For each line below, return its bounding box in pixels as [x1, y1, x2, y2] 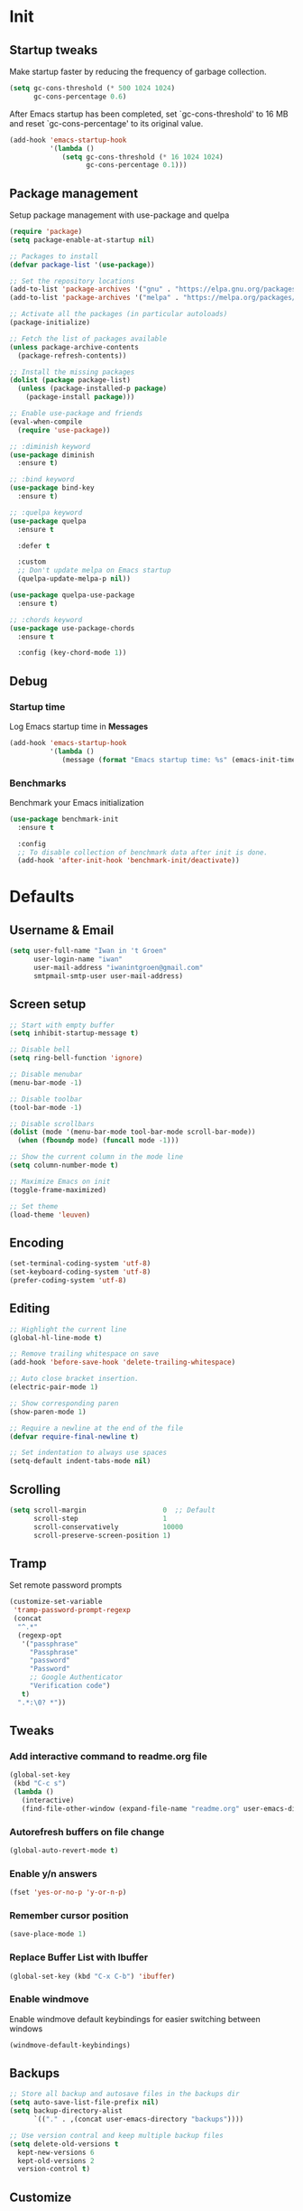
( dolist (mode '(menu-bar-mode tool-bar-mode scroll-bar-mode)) [9, 1127, 256, 1137]
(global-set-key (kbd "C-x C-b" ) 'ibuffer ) [9, 1972, 176, 1981]
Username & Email [9, 922, 115, 938]
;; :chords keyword [9, 615, 83, 624]
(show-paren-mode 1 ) [9, 1407, 87, 1416]
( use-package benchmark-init [9, 815, 119, 824]
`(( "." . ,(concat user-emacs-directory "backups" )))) [32, 2115, 244, 2124]
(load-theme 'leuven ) [9, 1210, 91, 1219]
